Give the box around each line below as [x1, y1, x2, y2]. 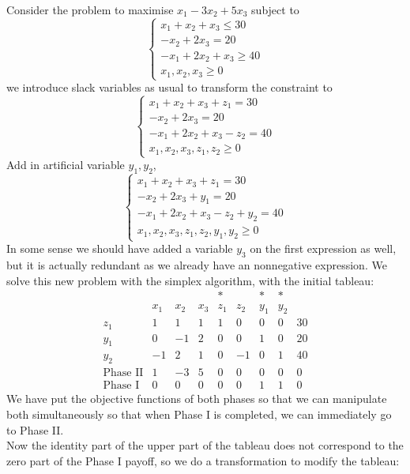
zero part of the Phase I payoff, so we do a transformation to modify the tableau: [6, 452, 400, 468]
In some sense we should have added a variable [6, 240, 233, 257]
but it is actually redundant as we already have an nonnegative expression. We [6, 257, 387, 273]
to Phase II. [6, 421, 64, 438]
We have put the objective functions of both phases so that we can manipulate [6, 390, 387, 407]
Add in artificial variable [6, 156, 125, 173]
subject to [251, 2, 299, 17]
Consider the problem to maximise [6, 2, 174, 17]
